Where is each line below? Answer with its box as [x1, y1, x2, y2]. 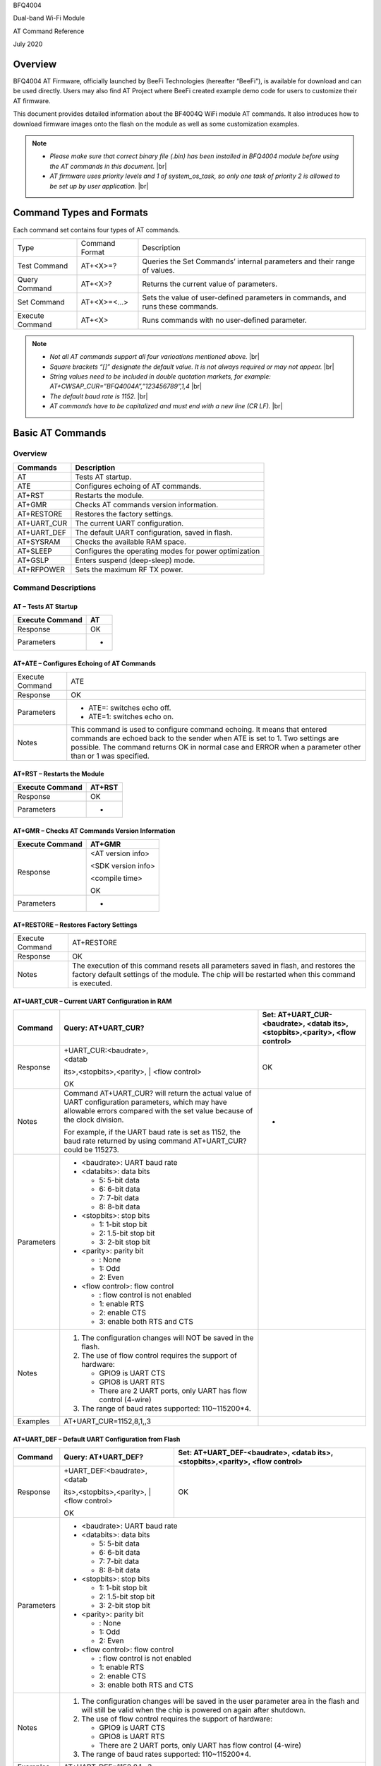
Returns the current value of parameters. [142, 279, 278, 289]
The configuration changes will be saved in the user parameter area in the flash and [81, 1696, 360, 1706]
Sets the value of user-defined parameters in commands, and [142, 292, 346, 302]
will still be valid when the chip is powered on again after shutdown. [81, 1705, 306, 1714]
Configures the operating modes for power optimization [75, 546, 260, 556]
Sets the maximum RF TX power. [75, 565, 183, 575]
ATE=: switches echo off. [88, 703, 171, 713]
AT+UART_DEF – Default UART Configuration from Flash [13, 1435, 181, 1443]
